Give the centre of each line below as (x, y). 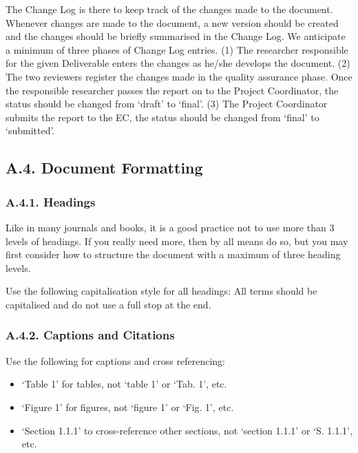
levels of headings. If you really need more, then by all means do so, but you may (177, 241)
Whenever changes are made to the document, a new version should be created (172, 22)
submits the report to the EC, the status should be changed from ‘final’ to (162, 117)
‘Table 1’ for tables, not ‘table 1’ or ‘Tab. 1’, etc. (124, 384)
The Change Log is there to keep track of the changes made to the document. (169, 9)
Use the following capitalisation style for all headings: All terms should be (161, 291)
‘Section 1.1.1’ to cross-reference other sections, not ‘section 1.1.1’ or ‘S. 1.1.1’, (187, 430)
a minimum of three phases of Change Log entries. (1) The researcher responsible (177, 49)
